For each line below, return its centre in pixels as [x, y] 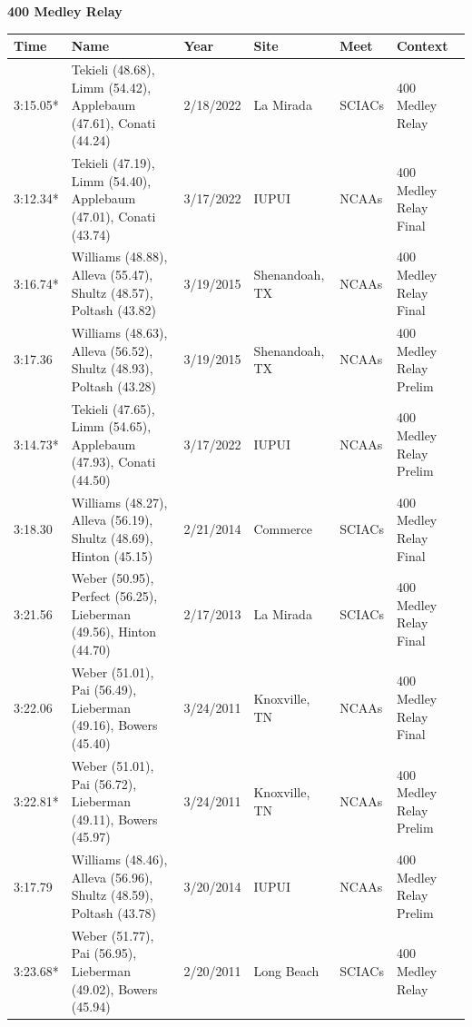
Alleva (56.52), [112, 350]
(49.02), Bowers [114, 988]
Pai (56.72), [104, 783]
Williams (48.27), [119, 502]
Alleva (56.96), [112, 877]
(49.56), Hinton [114, 632]
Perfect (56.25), [114, 596]
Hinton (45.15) [112, 555]
